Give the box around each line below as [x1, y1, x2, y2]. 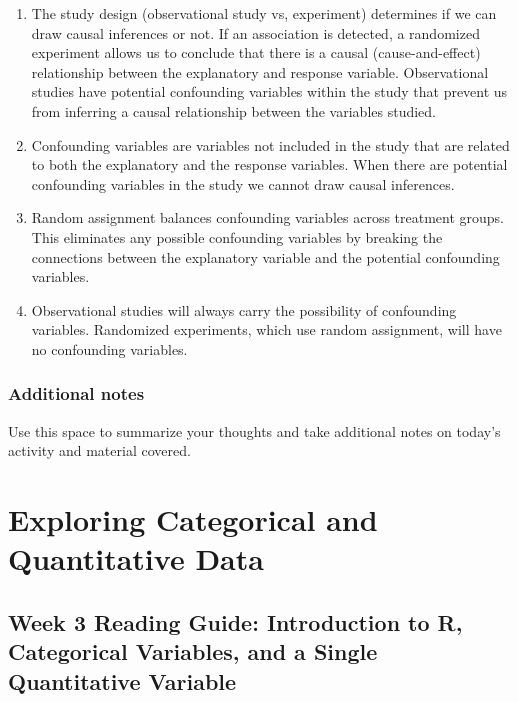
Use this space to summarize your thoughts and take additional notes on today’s [8, 420, 501, 441]
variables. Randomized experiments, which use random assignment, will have [31, 319, 502, 340]
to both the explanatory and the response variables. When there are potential [31, 154, 508, 175]
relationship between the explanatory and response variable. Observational [31, 61, 489, 82]
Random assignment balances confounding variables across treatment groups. [31, 207, 505, 228]
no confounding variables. [31, 338, 188, 359]
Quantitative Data [8, 538, 264, 579]
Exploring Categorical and [8, 499, 378, 540]
